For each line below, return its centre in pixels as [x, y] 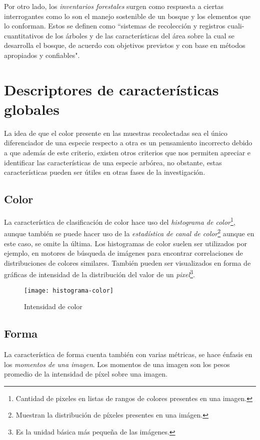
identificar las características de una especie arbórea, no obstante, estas [113, 162]
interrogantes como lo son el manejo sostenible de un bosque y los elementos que [127, 16]
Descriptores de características [111, 89]
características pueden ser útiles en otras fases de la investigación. [105, 172]
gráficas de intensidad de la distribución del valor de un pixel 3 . [99, 273]
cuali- [236, 26]
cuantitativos [24, 35]
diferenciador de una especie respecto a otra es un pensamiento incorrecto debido [128, 143]
